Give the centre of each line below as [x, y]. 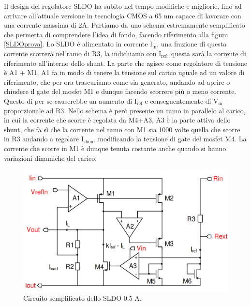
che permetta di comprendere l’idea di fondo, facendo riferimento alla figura [116, 34]
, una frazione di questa [192, 44]
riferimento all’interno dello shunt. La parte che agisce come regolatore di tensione [126, 63]
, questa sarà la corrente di [207, 53]
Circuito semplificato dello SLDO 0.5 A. [82, 298]
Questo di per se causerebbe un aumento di [68, 100]
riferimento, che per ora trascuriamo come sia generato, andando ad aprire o [117, 82]
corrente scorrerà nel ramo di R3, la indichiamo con [80, 53]
